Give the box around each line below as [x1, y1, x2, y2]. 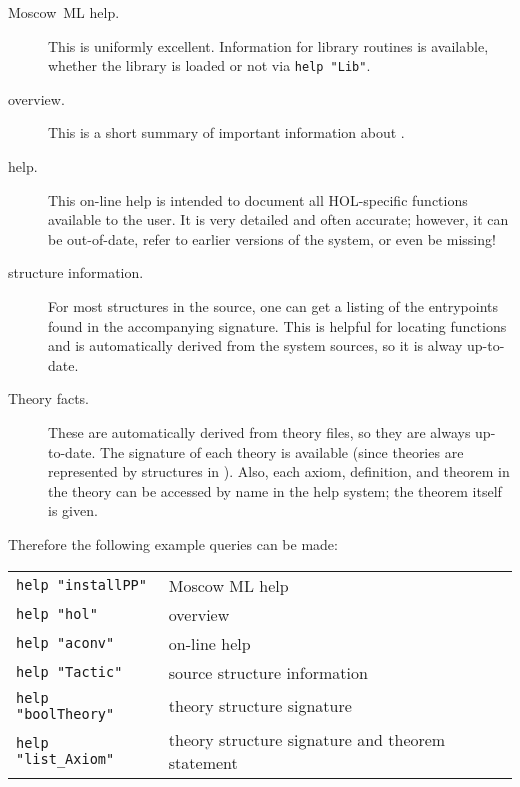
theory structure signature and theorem [168, 727, 446, 751]
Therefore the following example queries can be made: [8, 533, 338, 554]
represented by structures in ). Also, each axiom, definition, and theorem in [48, 461, 510, 482]
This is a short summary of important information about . [48, 122, 405, 143]
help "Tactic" [16, 664, 123, 681]
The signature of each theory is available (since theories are [100, 441, 464, 462]
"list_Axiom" [16, 750, 115, 767]
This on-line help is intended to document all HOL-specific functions [48, 189, 468, 210]
